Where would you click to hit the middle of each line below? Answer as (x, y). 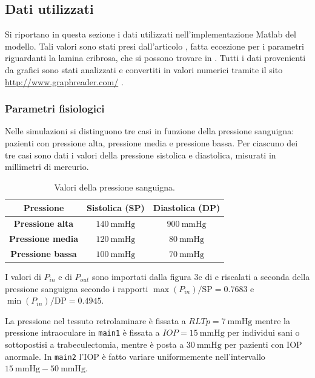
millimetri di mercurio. (47, 167)
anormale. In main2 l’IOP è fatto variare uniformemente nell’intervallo (135, 356)
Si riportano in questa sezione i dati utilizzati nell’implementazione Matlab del (151, 34)
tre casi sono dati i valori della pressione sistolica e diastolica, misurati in (141, 155)
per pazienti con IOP (263, 344)
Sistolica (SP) (115, 208)
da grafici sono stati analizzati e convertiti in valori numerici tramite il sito (144, 69)
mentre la (272, 320)
